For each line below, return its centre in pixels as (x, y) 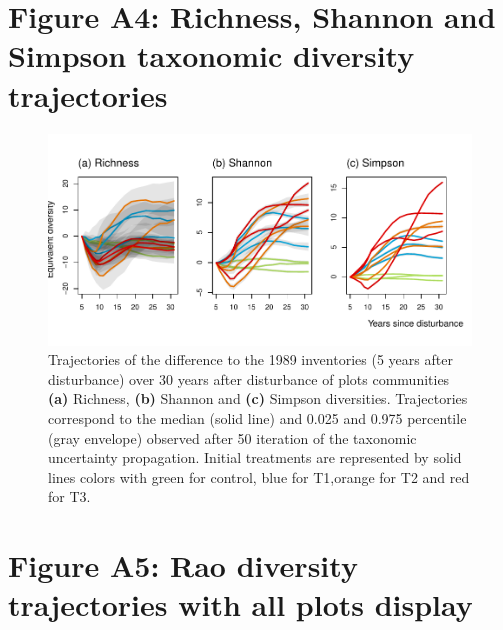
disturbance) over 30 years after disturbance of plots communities (249, 378)
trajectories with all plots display (240, 604)
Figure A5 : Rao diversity (183, 565)
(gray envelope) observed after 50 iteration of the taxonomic (232, 437)
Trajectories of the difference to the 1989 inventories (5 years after (250, 359)
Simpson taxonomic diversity (211, 55)
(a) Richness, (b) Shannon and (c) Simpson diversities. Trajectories (258, 398)
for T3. (69, 496)
